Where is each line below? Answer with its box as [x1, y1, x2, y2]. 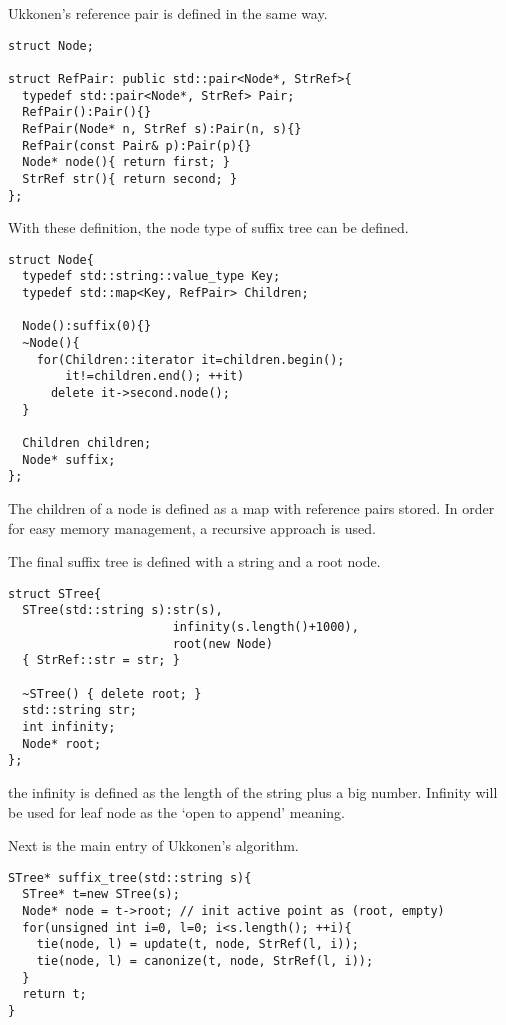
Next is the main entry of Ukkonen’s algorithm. [8, 835, 299, 856]
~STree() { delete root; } [22, 686, 202, 701]
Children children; [22, 435, 152, 450]
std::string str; [22, 703, 137, 718]
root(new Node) [172, 636, 273, 651]
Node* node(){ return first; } [22, 155, 230, 170]
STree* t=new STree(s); [22, 887, 180, 902]
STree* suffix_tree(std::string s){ [8, 870, 252, 885]
